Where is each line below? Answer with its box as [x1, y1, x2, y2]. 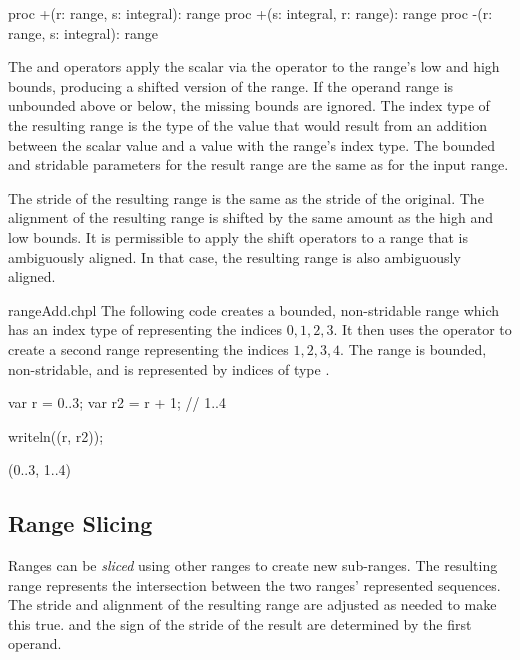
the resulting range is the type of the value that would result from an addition [8, 114, 488, 135]
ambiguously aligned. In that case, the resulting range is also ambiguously [8, 246, 461, 267]
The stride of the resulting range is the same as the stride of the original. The [8, 187, 484, 208]
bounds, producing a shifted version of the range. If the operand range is [8, 75, 454, 96]
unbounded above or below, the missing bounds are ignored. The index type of [8, 95, 490, 116]
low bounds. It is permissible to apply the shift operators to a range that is [8, 226, 468, 247]
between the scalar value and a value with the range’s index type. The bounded [8, 134, 496, 155]
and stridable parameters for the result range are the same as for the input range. [8, 154, 509, 175]
